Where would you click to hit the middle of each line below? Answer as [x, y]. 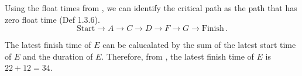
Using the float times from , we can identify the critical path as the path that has [151, 8]
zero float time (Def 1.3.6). [52, 19]
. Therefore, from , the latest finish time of [178, 56]
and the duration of [58, 56]
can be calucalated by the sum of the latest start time [199, 45]
